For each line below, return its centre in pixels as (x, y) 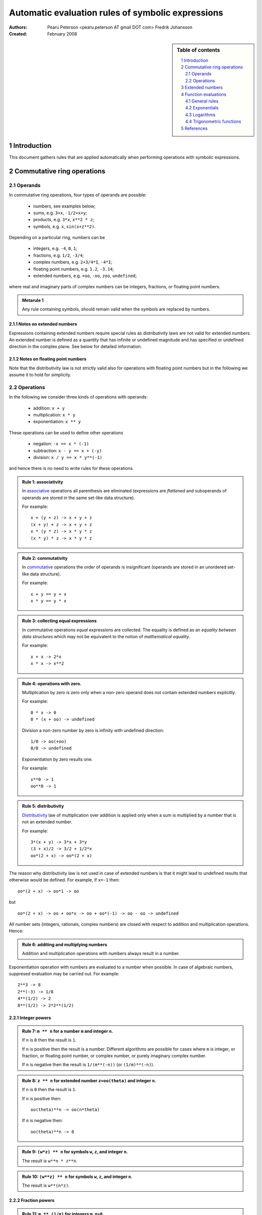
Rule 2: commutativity (45, 558)
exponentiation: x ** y (57, 422)
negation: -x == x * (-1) (61, 444)
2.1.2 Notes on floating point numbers (48, 359)
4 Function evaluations (204, 94)
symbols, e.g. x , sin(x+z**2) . (65, 226)
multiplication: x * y (54, 415)
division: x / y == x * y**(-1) (68, 457)
